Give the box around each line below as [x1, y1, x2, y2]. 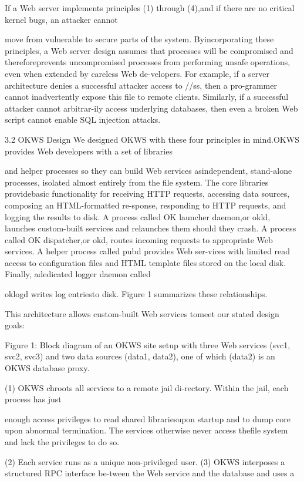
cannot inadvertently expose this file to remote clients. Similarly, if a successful [5, 90, 289, 103]
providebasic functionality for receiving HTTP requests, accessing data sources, [5, 187, 290, 200]
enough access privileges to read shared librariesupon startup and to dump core [5, 412, 291, 425]
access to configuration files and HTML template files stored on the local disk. [5, 256, 286, 268]
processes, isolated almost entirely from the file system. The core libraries [5, 176, 269, 188]
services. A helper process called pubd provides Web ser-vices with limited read [5, 245, 291, 257]
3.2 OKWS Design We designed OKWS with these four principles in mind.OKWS [5, 133, 299, 145]
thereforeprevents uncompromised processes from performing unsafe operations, [5, 56, 291, 68]
